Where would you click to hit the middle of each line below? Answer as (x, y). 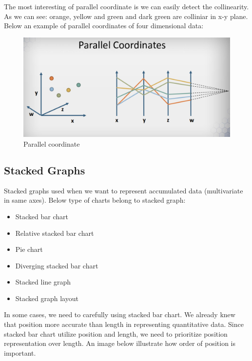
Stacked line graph (43, 282)
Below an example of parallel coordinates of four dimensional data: (104, 26)
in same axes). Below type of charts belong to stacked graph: (95, 200)
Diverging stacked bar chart (57, 265)
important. (20, 352)
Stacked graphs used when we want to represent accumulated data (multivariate (124, 190)
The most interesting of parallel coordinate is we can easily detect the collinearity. (126, 6)
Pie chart (29, 249)
